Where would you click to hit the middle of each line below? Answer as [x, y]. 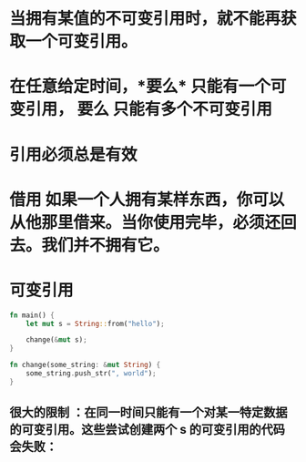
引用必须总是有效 [74, 154]
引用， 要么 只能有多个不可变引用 [149, 109]
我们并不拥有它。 [106, 245]
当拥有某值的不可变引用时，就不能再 [145, 19]
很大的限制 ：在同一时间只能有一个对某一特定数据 [148, 412]
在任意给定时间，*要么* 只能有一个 [140, 87]
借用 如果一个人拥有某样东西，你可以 [147, 199]
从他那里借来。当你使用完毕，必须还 [145, 222]
